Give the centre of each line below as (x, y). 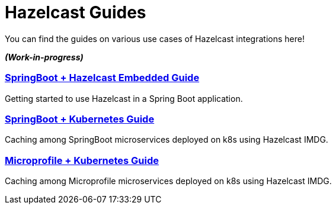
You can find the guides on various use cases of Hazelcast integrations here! (155, 38)
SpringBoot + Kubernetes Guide (80, 119)
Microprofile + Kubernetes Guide (82, 160)
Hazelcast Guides (76, 12)
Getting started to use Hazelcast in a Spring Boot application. (124, 98)
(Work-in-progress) (44, 57)
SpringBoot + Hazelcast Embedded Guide (102, 78)
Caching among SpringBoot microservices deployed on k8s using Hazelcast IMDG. (167, 140)
